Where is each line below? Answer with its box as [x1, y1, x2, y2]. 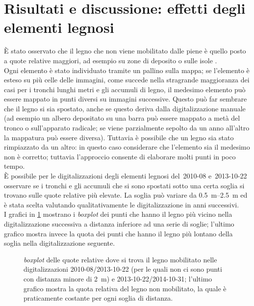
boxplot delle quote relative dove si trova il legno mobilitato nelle [24, 254, 217, 264]
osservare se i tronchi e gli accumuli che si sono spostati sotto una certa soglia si [4, 180, 245, 190]
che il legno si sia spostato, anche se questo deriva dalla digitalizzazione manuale [4, 103, 246, 113]
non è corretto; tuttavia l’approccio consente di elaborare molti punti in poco [4, 151, 236, 161]
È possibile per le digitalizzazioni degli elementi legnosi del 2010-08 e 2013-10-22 [4, 171, 247, 181]
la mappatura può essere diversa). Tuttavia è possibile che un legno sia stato [4, 132, 234, 142]
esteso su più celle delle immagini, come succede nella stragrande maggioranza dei [4, 75, 250, 85]
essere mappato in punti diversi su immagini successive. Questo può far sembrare [4, 94, 247, 104]
